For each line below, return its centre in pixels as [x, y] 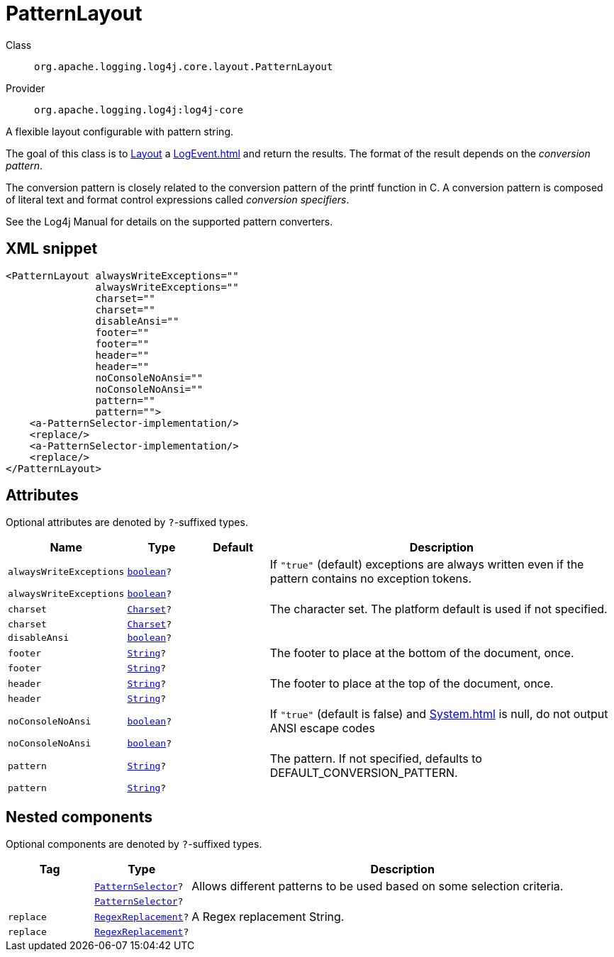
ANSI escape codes [322, 728]
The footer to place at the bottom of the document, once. [422, 653]
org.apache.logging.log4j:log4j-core [139, 110]
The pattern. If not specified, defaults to [376, 759]
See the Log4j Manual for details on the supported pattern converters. [169, 221]
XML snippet [52, 249]
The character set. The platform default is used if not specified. [439, 609]
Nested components [79, 817]
